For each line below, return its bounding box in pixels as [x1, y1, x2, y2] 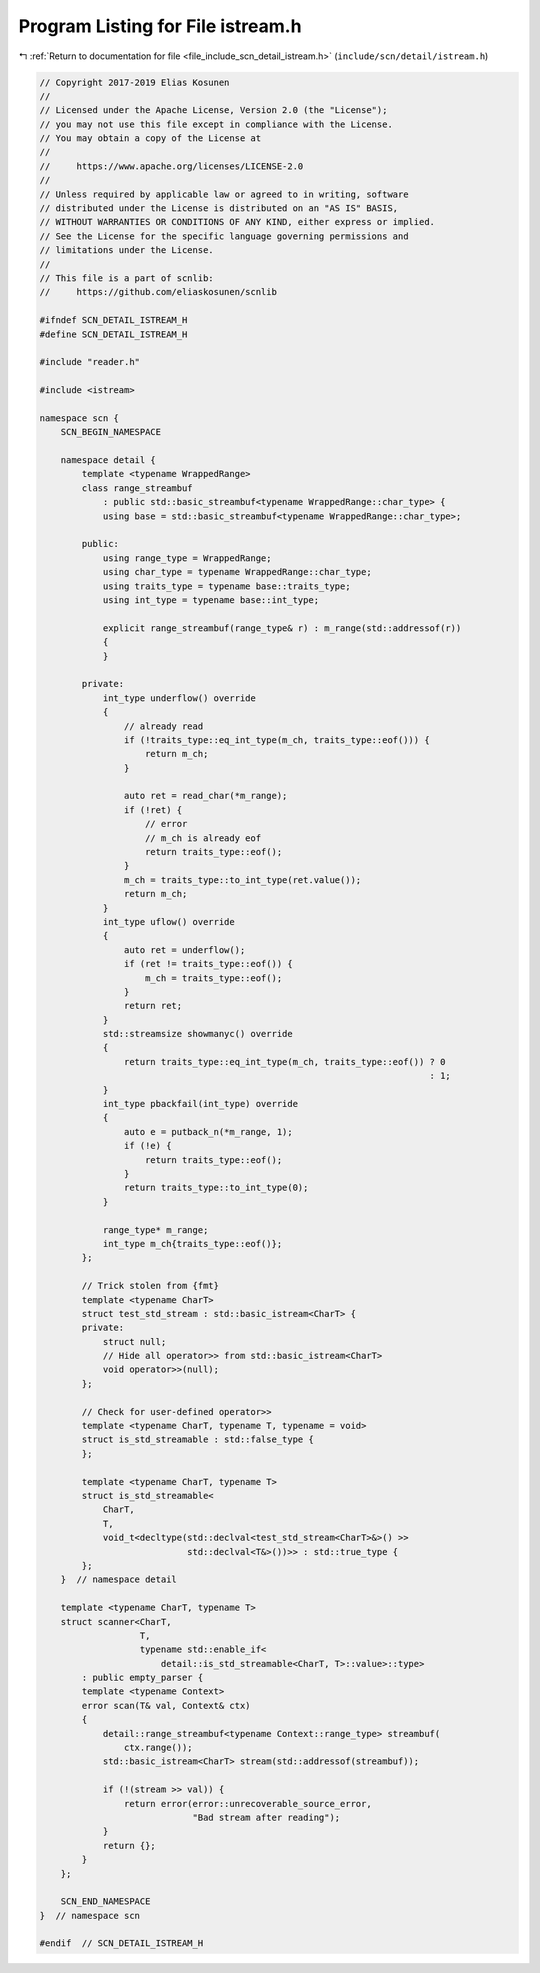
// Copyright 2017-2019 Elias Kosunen [39, 76, 230, 88]
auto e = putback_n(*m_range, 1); [123, 1126, 294, 1137]
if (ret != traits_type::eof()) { [123, 958, 294, 970]
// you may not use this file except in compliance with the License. [39, 118, 394, 130]
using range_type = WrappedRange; [102, 552, 272, 564]
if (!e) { [123, 1140, 172, 1152]
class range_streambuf [81, 482, 194, 494]
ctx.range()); [123, 1742, 194, 1754]
